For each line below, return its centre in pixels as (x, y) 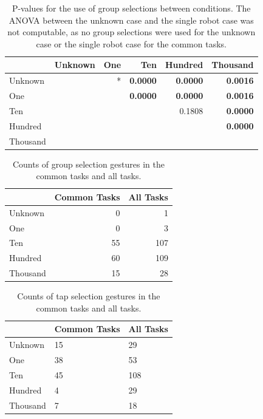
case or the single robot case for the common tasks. (131, 43)
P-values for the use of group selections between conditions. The (131, 8)
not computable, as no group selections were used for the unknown (131, 32)
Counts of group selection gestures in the (88, 164)
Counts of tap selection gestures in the (89, 296)
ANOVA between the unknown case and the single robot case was (131, 20)
